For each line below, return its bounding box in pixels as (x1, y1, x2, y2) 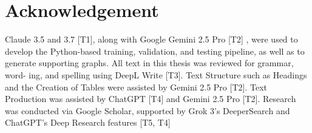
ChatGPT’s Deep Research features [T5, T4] (5, 116, 171, 129)
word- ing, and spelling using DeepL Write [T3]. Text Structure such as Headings (5, 68, 307, 81)
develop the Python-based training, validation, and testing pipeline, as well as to (5, 44, 305, 57)
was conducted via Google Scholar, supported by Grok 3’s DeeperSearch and (5, 104, 290, 117)
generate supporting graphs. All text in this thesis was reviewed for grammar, (5, 56, 294, 69)
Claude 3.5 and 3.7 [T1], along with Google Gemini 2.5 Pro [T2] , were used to (5, 33, 298, 46)
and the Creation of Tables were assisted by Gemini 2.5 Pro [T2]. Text (5, 80, 267, 93)
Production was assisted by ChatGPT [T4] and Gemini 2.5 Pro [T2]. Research (5, 92, 296, 105)
